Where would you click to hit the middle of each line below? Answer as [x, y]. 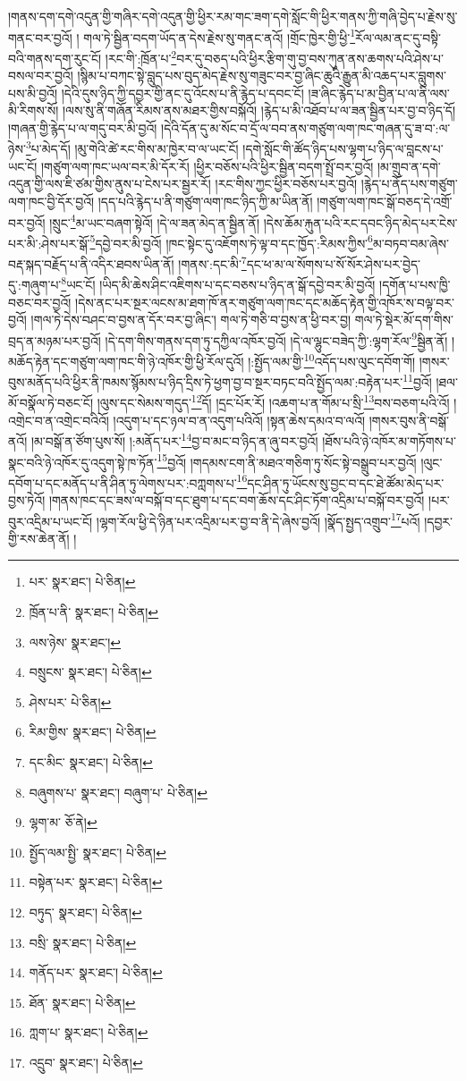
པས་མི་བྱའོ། [33, 93]
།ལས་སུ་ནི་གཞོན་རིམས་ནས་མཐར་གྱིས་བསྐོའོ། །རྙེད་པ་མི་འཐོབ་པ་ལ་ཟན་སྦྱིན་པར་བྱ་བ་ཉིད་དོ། [259, 110]
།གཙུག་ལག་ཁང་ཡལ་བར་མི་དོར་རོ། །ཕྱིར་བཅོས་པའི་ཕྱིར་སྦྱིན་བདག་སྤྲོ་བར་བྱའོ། [208, 166]
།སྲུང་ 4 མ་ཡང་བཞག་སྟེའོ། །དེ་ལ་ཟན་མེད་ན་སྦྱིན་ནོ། [155, 221]
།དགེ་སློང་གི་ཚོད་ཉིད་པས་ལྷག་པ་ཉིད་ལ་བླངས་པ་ [343, 149]
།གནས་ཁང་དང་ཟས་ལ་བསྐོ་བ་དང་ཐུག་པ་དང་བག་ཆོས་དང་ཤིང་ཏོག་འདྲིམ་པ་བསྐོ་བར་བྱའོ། [237, 500]
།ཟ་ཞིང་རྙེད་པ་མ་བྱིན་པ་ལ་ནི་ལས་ [379, 93]
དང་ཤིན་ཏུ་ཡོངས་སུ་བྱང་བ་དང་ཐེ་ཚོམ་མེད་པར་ [346, 482]
